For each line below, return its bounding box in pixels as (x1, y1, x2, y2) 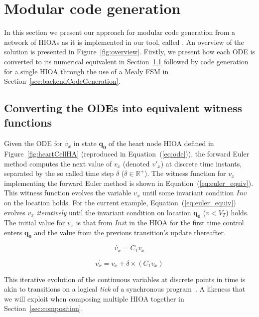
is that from (76, 217, 113, 228)
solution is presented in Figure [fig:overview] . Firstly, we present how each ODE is (4, 46, 255, 57)
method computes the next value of (4, 158, 112, 168)
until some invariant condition (142, 187, 234, 198)
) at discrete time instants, (160, 158, 242, 168)
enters (4, 227, 22, 238)
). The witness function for (144, 168, 226, 178)
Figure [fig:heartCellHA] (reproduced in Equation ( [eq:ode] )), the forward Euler (4, 149, 250, 159)
